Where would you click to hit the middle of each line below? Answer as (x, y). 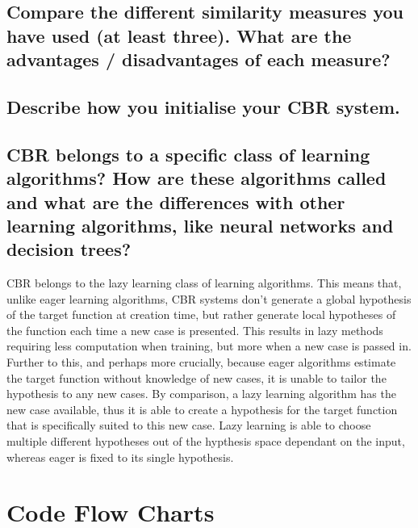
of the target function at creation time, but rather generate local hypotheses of (201, 314)
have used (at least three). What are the (179, 35)
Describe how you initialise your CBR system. (203, 106)
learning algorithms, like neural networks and (200, 225)
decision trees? (69, 249)
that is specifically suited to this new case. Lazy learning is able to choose (189, 425)
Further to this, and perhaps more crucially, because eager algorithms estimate (201, 362)
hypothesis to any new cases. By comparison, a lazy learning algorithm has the (201, 394)
